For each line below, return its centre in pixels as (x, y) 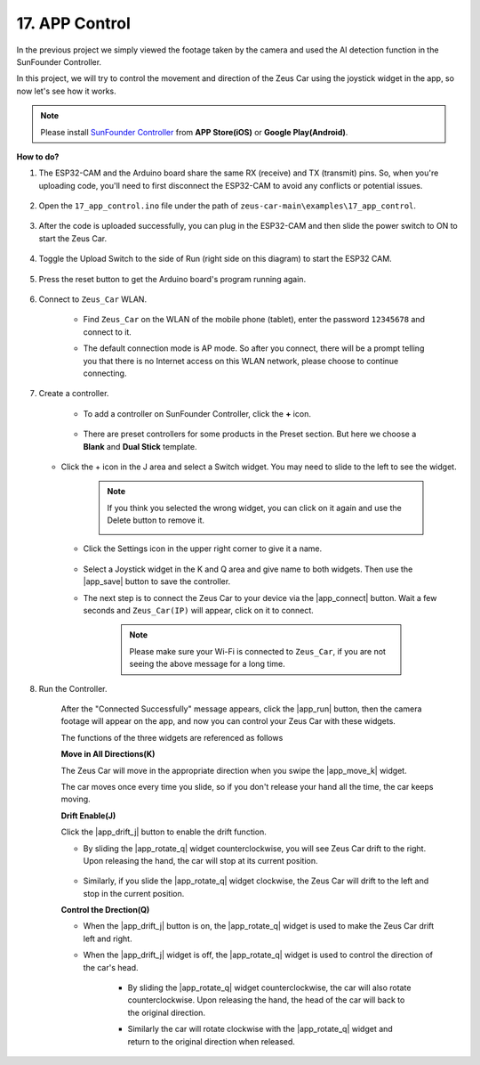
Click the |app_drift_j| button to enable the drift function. (164, 832)
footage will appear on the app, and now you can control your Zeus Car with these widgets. (228, 721)
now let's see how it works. (67, 91)
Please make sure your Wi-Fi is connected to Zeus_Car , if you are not (258, 651)
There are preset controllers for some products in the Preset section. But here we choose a (250, 434)
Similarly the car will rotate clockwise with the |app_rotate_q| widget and (260, 1029)
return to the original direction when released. (211, 1041)
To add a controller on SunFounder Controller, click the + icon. (197, 413)
